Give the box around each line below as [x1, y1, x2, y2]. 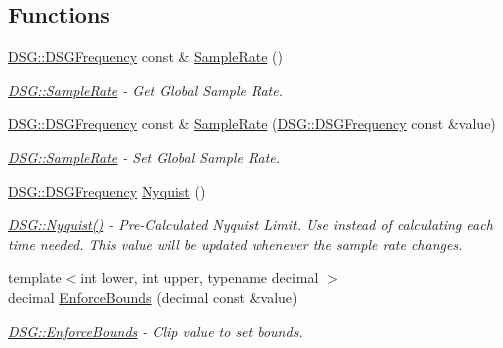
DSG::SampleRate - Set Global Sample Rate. [8, 146, 281, 167]
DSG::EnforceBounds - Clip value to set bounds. [8, 320, 303, 341]
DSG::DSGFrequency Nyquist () [8, 180, 206, 201]
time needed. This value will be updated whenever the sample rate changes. [8, 233, 463, 254]
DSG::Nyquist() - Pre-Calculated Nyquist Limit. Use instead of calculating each [8, 214, 493, 235]
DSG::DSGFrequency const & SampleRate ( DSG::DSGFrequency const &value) [8, 113, 496, 134]
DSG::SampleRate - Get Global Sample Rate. [8, 79, 283, 100]
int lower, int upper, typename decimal [80, 267, 319, 288]
